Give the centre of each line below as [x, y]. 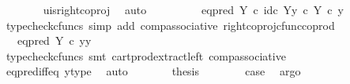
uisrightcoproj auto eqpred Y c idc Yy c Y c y [193, 9]
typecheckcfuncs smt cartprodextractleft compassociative [146, 55]
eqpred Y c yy [54, 40]
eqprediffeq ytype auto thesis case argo [153, 71]
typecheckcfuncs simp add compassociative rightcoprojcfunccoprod [170, 25]
